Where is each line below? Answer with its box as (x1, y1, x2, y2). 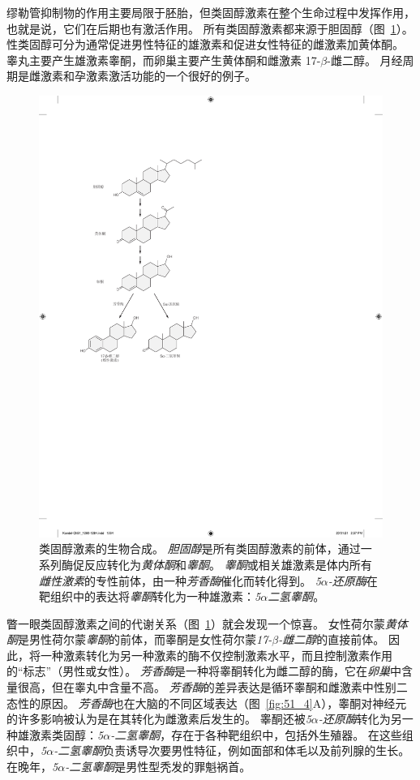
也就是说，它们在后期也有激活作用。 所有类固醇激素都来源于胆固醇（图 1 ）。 (6, 19, 414, 36)
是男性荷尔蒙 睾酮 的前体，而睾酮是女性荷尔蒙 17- (18, 631, 272, 648)
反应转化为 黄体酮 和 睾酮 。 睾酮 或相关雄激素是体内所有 (84, 555, 372, 572)
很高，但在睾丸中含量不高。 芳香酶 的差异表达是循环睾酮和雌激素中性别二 (17, 679, 408, 696)
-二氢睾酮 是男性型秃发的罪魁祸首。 (65, 758, 251, 775)
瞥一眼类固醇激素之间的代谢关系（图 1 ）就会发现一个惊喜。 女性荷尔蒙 (6, 615, 385, 632)
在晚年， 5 (6, 758, 58, 775)
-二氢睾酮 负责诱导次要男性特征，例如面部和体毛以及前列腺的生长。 (54, 742, 410, 759)
